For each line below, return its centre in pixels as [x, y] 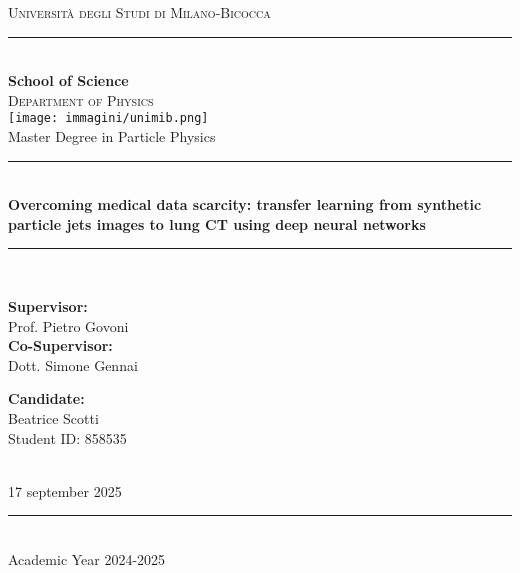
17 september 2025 [65, 490]
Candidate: [46, 398]
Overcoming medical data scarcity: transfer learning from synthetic [245, 204]
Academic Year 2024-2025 [87, 558]
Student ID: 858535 [67, 437]
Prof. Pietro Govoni [68, 325]
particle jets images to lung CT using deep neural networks [217, 223]
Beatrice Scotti [53, 417]
